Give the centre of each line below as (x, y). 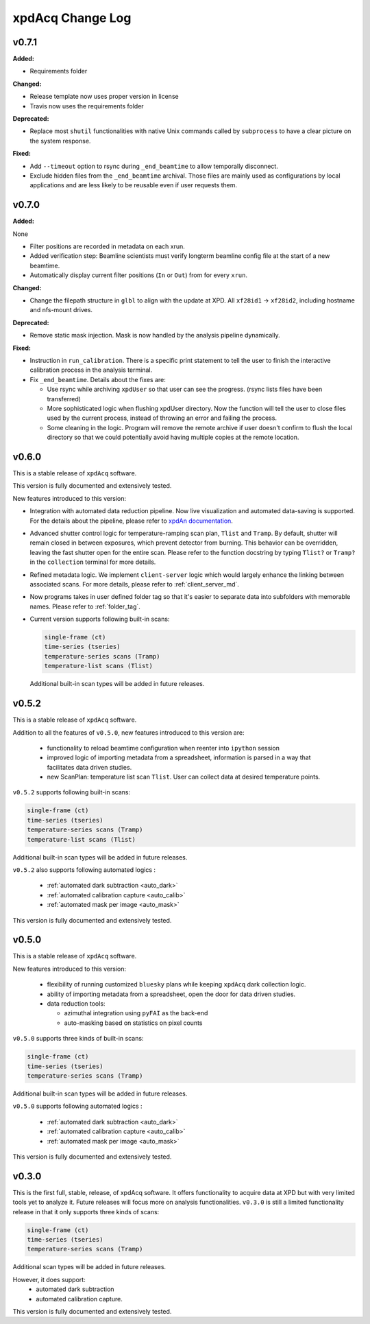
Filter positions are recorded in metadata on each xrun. (107, 246)
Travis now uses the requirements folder (87, 106)
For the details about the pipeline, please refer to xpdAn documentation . (131, 521)
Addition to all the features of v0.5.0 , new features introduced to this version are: (128, 732)
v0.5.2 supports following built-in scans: (71, 792)
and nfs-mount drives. (61, 310)
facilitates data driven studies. (89, 767)
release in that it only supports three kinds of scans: (86, 1211)
